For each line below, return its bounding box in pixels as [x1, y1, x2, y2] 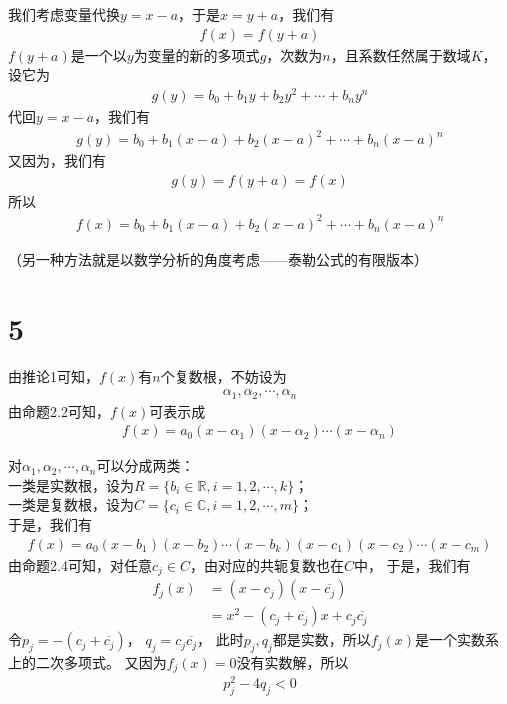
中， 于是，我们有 [353, 554, 471, 575]
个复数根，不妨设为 [160, 365, 287, 386]
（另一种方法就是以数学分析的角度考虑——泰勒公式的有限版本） [8, 248, 428, 269]
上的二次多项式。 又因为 [8, 651, 167, 672]
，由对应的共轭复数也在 [189, 554, 344, 575]
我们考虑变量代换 [8, 4, 120, 24]
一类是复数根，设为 [8, 494, 134, 515]
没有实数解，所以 [236, 651, 349, 672]
